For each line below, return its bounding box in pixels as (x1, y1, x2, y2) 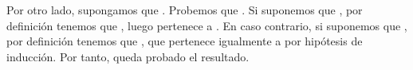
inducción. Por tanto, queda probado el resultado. (6, 48, 250, 64)
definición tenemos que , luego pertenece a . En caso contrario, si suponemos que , (6, 17, 407, 33)
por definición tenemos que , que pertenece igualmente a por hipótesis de (6, 33, 363, 49)
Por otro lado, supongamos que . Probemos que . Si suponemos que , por (6, 2, 363, 17)
